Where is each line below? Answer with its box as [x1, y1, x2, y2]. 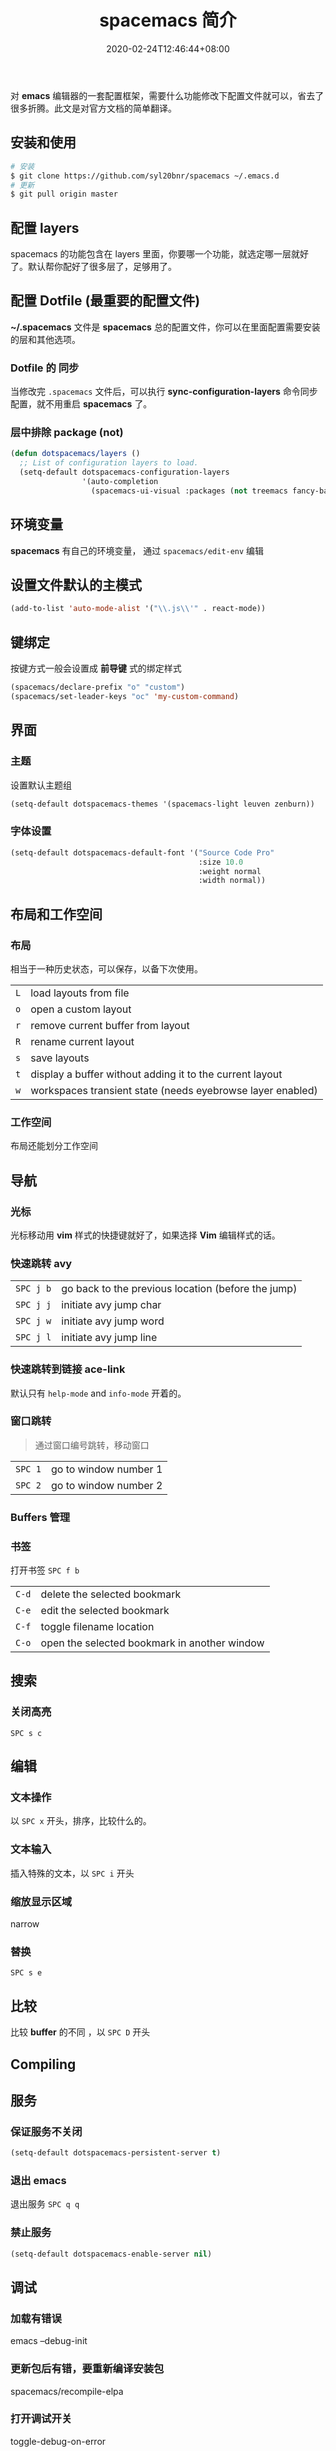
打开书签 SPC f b [10, 1564, 80, 1576]
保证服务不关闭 [10, 2124, 83, 2138]
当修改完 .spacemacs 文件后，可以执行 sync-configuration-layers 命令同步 [10, 386, 318, 398]
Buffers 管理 [10, 1510, 71, 1524]
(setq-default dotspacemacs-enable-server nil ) [10, 2249, 213, 2259]
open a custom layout [30, 1002, 132, 1016]
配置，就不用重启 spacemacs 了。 [10, 398, 153, 410]
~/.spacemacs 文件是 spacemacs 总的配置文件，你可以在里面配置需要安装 [10, 321, 321, 333]
